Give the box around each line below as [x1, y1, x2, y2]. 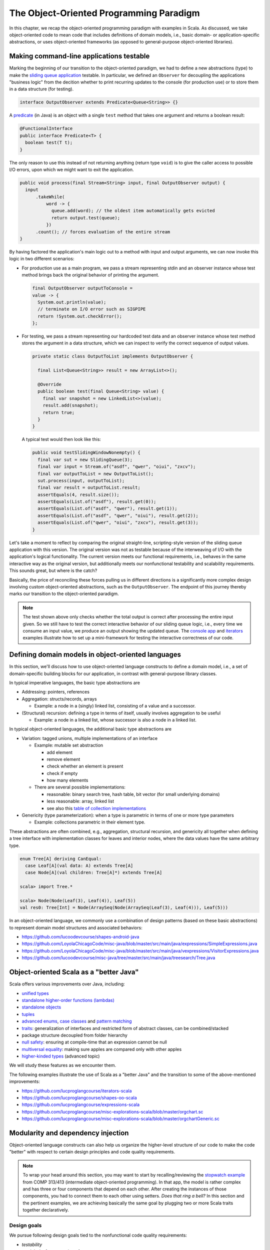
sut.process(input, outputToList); [37, 477, 125, 483]
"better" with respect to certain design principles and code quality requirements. [9, 1149, 175, 1155]
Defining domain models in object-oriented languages [9, 650, 181, 659]
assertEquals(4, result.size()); [37, 491, 119, 497]
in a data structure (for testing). [9, 86, 74, 92]
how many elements [46, 777, 88, 783]
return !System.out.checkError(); [37, 313, 122, 319]
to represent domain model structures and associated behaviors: [9, 924, 142, 930]
